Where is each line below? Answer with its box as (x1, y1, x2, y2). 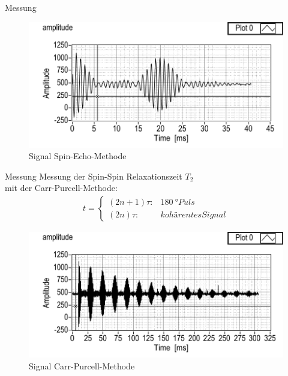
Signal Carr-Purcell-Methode (29, 359, 135, 372)
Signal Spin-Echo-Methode (29, 150, 127, 162)
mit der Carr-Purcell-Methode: (5, 181, 118, 194)
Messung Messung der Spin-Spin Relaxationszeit (5, 169, 182, 182)
